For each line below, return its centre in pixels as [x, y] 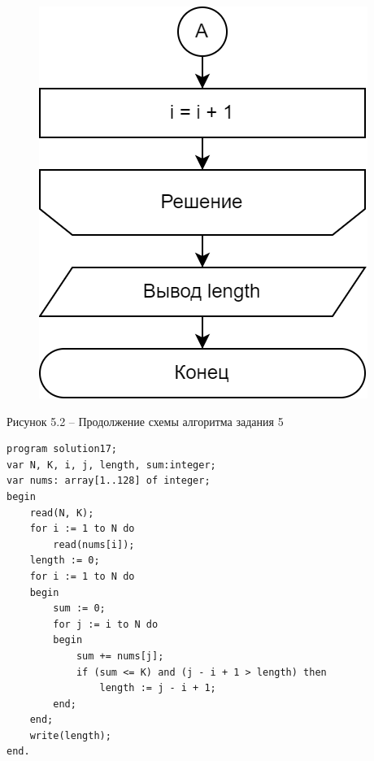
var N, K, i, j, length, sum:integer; [111, 465]
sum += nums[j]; [120, 656]
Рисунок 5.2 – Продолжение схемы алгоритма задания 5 [145, 421]
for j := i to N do [106, 624]
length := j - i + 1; [158, 688]
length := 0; [65, 561]
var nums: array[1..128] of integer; [109, 481]
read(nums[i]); [94, 544]
